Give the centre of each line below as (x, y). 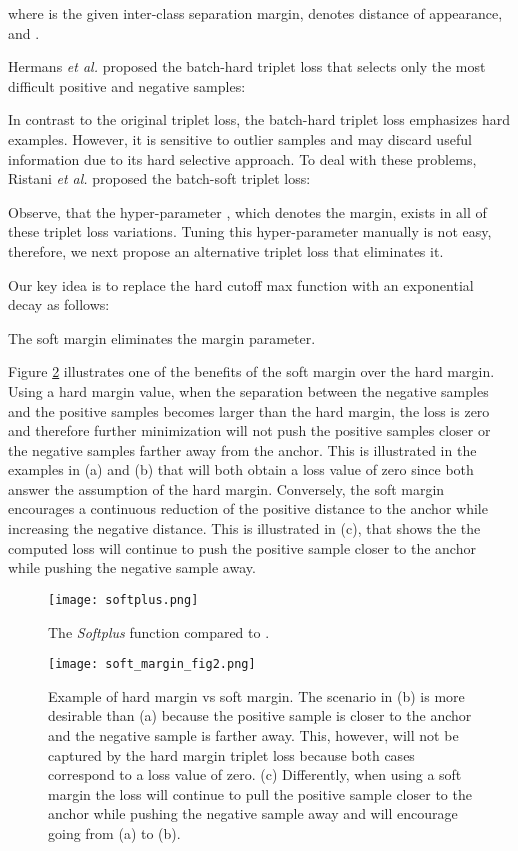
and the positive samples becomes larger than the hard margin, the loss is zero (249, 410)
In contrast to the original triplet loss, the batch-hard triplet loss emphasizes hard (259, 119)
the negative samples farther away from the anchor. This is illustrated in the (242, 449)
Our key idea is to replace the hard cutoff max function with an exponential (241, 284)
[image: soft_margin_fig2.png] (152, 664)
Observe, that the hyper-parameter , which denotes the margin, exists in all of (247, 211)
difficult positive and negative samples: (127, 85)
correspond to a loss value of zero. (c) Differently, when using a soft (255, 774)
